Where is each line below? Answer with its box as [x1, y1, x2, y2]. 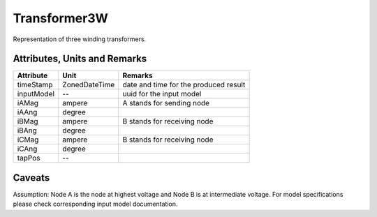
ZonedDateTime [62, 80, 115, 90]
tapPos [17, 154, 40, 163]
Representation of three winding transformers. [13, 35, 147, 43]
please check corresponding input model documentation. [13, 200, 178, 209]
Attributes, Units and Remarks [13, 53, 147, 65]
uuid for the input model [122, 89, 202, 99]
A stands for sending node [122, 98, 209, 108]
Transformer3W [13, 10, 108, 26]
